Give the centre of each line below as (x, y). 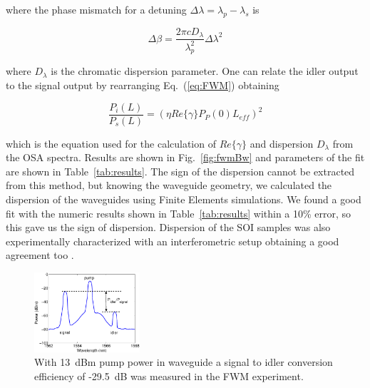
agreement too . (40, 255)
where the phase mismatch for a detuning (96, 9)
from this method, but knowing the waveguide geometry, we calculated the (169, 185)
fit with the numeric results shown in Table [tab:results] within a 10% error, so (179, 213)
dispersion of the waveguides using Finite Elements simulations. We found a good (184, 199)
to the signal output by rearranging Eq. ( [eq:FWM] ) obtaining (143, 85)
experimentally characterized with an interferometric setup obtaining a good (173, 241)
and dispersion (282, 143)
